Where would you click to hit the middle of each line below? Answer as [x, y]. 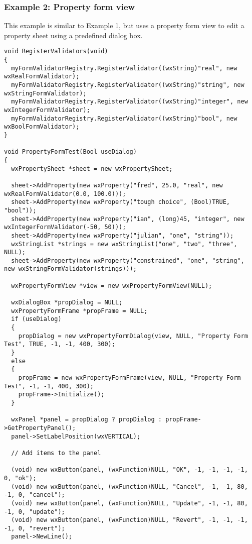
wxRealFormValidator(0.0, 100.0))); [65, 194]
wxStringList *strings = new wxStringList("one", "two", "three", [124, 244]
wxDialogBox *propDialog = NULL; [67, 303]
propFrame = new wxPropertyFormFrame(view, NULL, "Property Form [130, 378]
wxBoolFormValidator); [42, 127]
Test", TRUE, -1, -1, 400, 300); [60, 344]
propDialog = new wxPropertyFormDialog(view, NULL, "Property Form [133, 336]
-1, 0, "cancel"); [35, 495]
